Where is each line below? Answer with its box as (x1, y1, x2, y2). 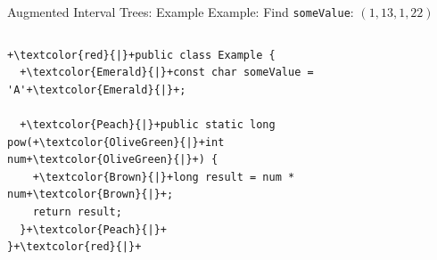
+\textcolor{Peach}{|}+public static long (20, 118, 276, 132)
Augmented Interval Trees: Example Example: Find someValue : (7, 3, 354, 20)
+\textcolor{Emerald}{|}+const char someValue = (20, 66, 314, 79)
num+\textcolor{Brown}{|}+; (7, 188, 174, 201)
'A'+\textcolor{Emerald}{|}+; (7, 83, 186, 96)
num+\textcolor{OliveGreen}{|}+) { (7, 153, 218, 167)
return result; (32, 206, 122, 218)
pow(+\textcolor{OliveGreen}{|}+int (7, 135, 225, 149)
